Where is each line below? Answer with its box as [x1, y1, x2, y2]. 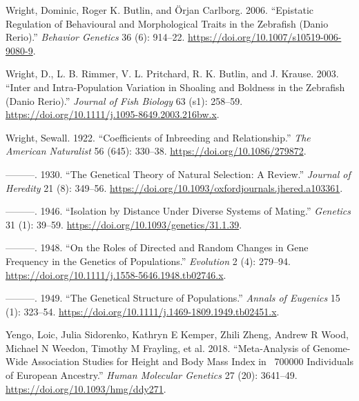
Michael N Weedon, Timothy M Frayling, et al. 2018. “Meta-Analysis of [6, 340, 310, 355]
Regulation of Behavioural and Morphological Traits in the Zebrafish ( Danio [6, 16, 329, 30]
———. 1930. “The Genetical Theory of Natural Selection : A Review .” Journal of [6, 166, 351, 181]
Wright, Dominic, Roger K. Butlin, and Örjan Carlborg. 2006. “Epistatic [6, 3, 314, 17]
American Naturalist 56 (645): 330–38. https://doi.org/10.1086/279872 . [6, 144, 307, 158]
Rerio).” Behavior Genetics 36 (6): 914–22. [6, 30, 185, 44]
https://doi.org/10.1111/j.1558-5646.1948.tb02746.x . [6, 267, 226, 282]
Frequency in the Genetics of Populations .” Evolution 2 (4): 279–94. [6, 253, 291, 268]
